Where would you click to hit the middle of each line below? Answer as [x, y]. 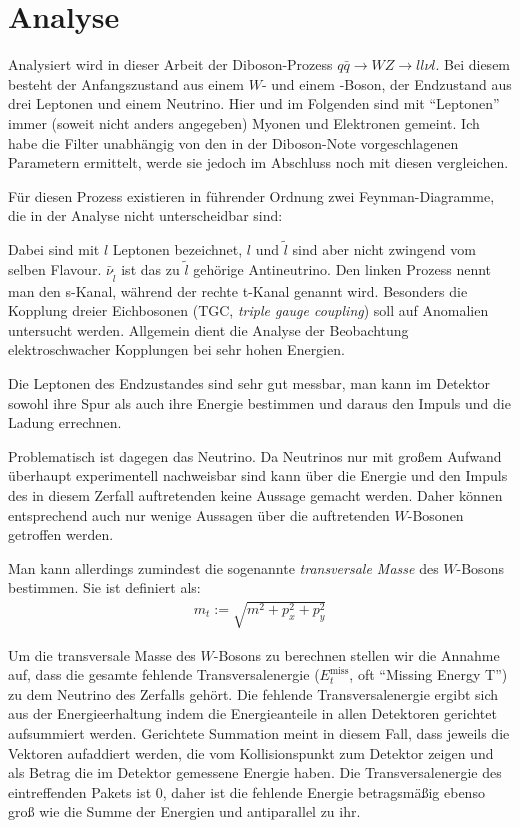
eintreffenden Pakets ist [80, 791]
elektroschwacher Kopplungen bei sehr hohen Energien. [176, 349]
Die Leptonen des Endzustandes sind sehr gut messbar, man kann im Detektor [249, 383]
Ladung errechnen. [65, 422]
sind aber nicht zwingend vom [384, 249]
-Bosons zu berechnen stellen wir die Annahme [356, 654]
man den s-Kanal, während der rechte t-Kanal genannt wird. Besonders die [238, 290]
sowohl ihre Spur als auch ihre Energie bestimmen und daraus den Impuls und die [259, 402]
